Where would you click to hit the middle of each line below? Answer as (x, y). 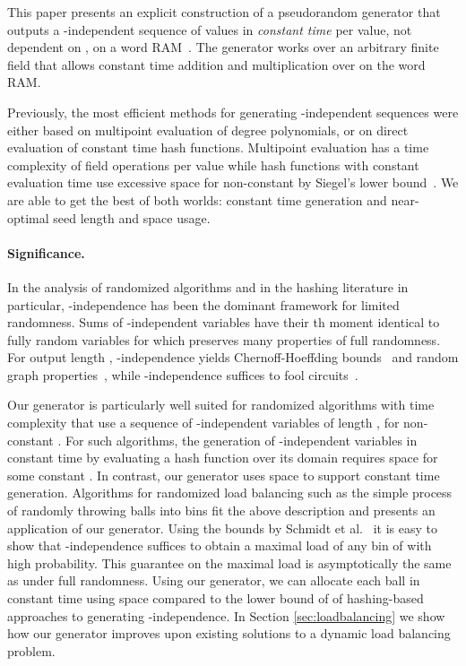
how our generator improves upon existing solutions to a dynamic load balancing (229, 633)
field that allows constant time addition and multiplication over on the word (216, 64)
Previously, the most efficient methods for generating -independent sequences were (233, 112)
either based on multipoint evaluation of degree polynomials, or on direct (208, 130)
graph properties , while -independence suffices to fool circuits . (183, 374)
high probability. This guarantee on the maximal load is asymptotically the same (229, 562)
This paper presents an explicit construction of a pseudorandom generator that (224, 12)
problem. (31, 650)
